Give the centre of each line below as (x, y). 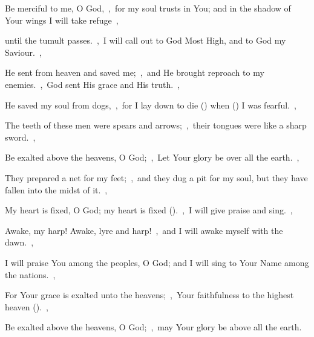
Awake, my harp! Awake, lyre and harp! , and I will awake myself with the (144, 230)
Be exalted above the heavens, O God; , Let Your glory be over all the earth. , (152, 157)
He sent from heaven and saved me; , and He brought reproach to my (135, 72)
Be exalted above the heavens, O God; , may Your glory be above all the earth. (153, 327)
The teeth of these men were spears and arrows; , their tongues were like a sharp (156, 125)
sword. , (20, 137)
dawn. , (19, 242)
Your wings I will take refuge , (62, 20)
